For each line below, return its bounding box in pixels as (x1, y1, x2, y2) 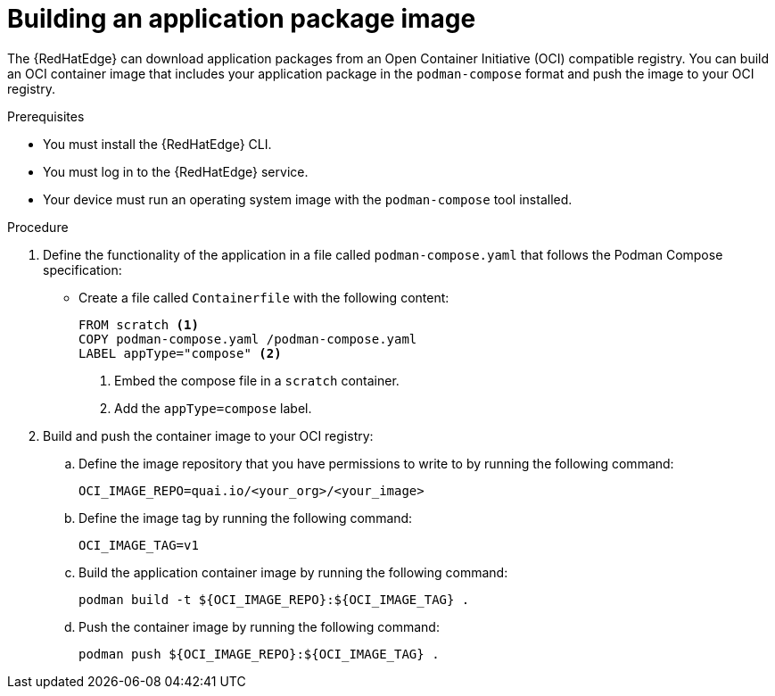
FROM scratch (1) (78, 317, 199, 332)
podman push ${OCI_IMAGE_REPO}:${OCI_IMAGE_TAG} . (78, 646, 440, 661)
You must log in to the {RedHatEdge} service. (43, 163, 309, 179)
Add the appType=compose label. (114, 400, 312, 416)
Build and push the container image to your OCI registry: (43, 427, 374, 443)
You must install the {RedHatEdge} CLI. (43, 136, 272, 152)
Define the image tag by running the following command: (78, 510, 413, 526)
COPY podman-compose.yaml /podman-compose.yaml (78, 331, 417, 346)
